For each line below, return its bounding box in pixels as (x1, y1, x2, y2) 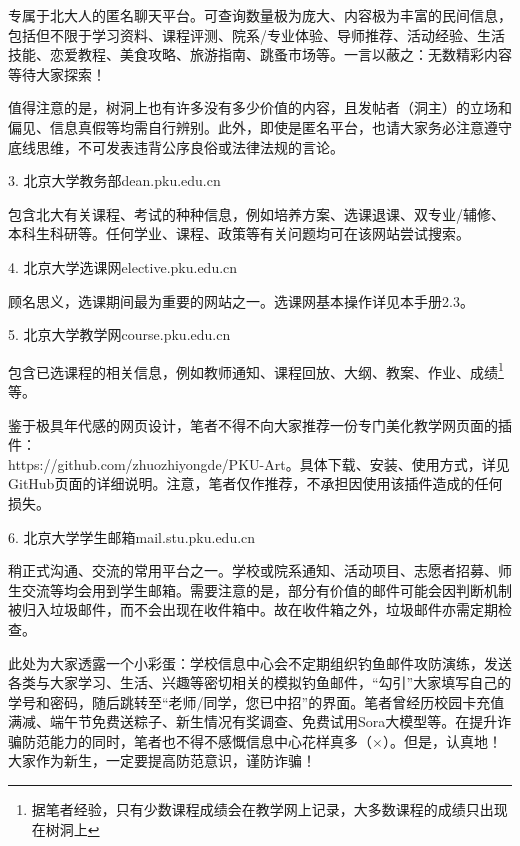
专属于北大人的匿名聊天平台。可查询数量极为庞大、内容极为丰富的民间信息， (8, 5, 512, 25)
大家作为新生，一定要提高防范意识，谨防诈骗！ (8, 750, 316, 771)
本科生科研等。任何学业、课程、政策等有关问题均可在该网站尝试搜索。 (8, 223, 470, 244)
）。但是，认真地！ (382, 730, 502, 751)
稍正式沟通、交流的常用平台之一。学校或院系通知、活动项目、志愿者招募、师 (8, 560, 512, 581)
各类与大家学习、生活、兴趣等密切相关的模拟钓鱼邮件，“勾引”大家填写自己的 (8, 672, 512, 693)
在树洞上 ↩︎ (31, 818, 100, 839)
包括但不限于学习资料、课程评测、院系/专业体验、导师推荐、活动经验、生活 (8, 24, 505, 45)
